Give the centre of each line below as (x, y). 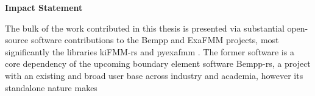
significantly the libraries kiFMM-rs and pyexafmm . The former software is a (150, 51)
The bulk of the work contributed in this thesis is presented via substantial (145, 28)
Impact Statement (44, 7)
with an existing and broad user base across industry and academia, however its (154, 75)
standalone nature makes (51, 87)
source (17, 40)
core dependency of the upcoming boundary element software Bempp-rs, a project (158, 63)
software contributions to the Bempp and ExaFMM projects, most (155, 40)
